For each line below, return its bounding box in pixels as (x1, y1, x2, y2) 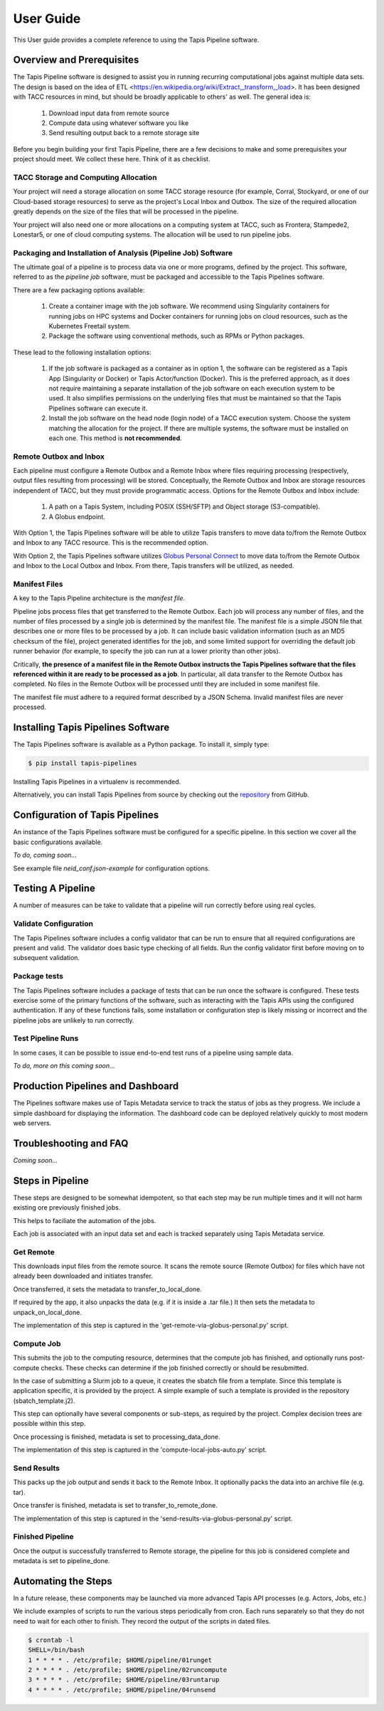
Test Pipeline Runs (13, 1033, 79, 1043)
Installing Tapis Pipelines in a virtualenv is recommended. (13, 777, 181, 786)
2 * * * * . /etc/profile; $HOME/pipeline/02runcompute (28, 1665, 228, 1674)
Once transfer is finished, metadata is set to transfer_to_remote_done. (13, 1501, 218, 1510)
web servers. (13, 1119, 52, 1127)
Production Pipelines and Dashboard (13, 1080, 179, 1092)
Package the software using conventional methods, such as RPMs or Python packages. (48, 331, 305, 341)
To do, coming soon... (13, 851, 78, 860)
